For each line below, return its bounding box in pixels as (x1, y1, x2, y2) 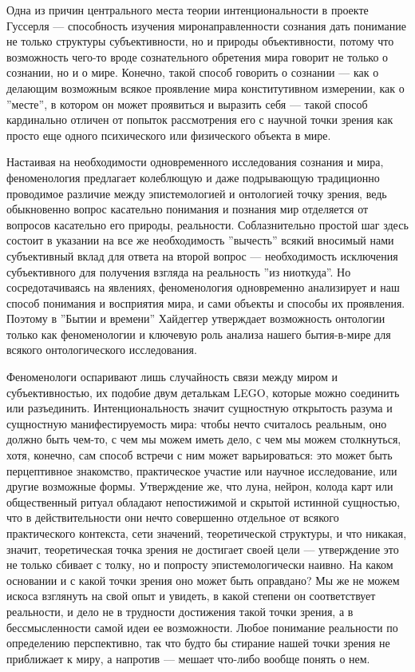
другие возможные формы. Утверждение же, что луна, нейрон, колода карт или (6, 478, 393, 495)
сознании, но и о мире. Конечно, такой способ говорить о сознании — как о (6, 64, 379, 81)
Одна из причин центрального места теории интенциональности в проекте (6, 2, 369, 18)
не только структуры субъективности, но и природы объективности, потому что (6, 33, 394, 50)
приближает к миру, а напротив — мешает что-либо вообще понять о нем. (6, 650, 370, 666)
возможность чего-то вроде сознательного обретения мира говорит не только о (6, 48, 389, 65)
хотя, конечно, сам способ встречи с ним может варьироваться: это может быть (6, 447, 393, 463)
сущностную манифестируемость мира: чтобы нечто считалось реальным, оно (6, 415, 387, 431)
